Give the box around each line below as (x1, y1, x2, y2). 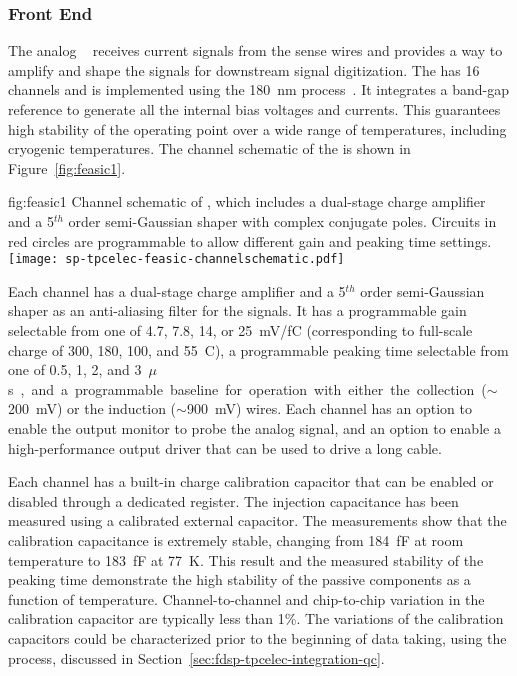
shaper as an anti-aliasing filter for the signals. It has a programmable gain (8, 300, 467, 321)
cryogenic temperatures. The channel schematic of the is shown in (8, 138, 411, 159)
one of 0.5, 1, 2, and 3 (8, 359, 142, 380)
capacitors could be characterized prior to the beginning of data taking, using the (8, 627, 507, 648)
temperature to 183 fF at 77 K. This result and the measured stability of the (8, 549, 484, 570)
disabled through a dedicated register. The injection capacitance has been (8, 490, 459, 511)
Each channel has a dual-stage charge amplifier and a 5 (8, 280, 346, 301)
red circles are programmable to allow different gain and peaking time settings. (8, 230, 492, 251)
